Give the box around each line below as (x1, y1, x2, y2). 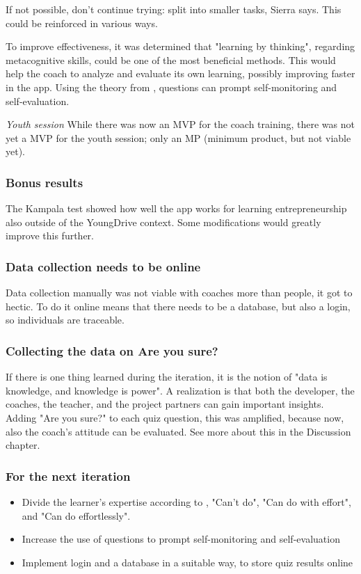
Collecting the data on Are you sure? (6, 342, 218, 359)
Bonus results (6, 173, 83, 191)
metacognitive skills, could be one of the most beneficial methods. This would (6, 52, 336, 67)
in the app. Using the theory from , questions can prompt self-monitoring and (6, 79, 337, 94)
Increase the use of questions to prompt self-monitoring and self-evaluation (22, 532, 340, 546)
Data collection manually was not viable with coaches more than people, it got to (6, 285, 353, 300)
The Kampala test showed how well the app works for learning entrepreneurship (6, 201, 347, 216)
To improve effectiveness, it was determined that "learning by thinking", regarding (6, 39, 355, 54)
